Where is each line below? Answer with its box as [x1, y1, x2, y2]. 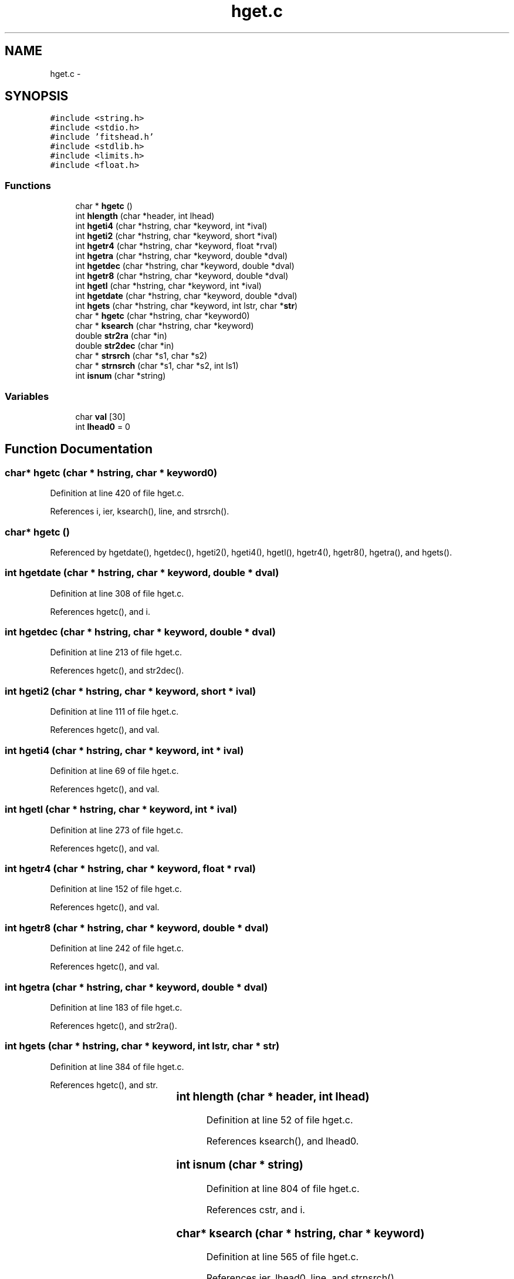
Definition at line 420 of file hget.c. [50, 488, 184, 499]
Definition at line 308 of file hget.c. [50, 588, 184, 598]
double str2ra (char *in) [75, 331, 167, 341]
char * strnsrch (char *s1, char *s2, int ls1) [75, 361, 239, 371]
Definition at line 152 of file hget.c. [50, 884, 182, 894]
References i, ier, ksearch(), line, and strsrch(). [50, 506, 229, 517]
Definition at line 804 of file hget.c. [206, 1182, 360, 1194]
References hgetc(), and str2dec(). [50, 665, 184, 676]
